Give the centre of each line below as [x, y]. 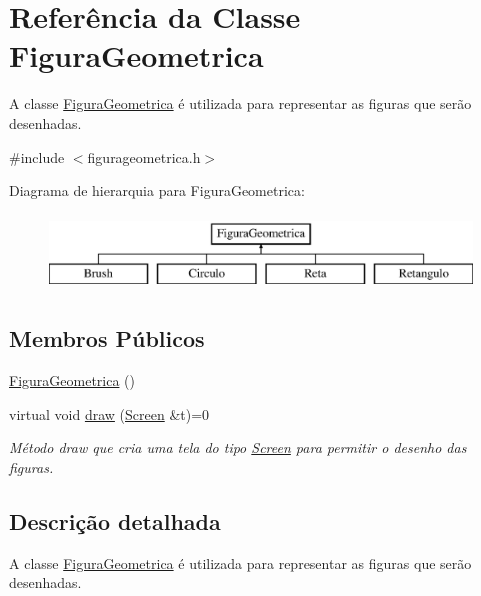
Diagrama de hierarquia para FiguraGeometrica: [157, 190]
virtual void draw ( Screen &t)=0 [109, 413]
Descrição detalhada [115, 520]
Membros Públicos [107, 338]
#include [37, 156]
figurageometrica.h [144, 156]
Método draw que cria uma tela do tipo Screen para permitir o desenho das [238, 447]
